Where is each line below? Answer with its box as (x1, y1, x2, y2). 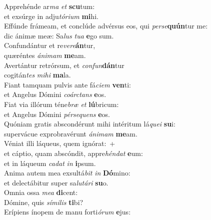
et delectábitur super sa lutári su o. (4, 177, 108, 187)
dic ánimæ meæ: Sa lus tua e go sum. (4, 30, 114, 40)
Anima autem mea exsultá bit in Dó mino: (4, 167, 130, 178)
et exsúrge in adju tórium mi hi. (4, 10, 98, 21)
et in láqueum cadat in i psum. (4, 157, 96, 168)
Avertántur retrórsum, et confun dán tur (4, 59, 124, 70)
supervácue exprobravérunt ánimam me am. (4, 128, 137, 138)
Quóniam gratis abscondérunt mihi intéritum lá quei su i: (4, 118, 175, 129)
